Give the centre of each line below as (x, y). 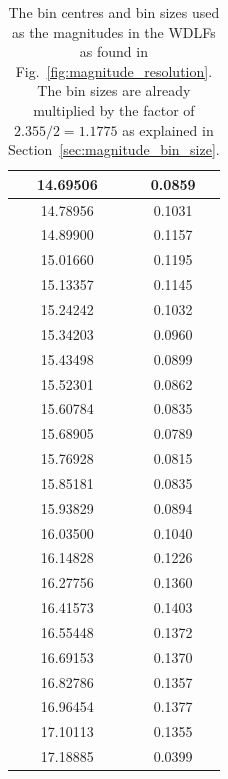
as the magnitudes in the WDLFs (113, 31)
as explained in (168, 129)
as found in (113, 51)
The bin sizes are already (114, 90)
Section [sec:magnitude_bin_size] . (114, 149)
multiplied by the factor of (114, 109)
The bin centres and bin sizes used (114, 12)
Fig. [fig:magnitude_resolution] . (114, 70)
